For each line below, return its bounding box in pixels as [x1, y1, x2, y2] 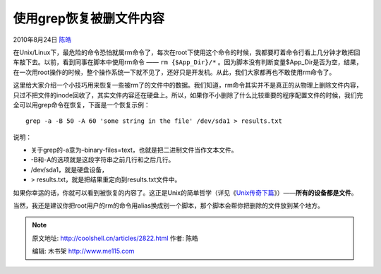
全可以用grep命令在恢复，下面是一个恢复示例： [13, 100, 151, 109]
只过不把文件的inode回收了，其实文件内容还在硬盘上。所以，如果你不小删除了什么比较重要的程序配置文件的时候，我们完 [13, 90, 363, 99]
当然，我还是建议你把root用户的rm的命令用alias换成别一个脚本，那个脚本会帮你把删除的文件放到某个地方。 [13, 201, 325, 210]
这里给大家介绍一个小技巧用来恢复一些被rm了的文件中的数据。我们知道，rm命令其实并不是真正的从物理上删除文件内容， [13, 81, 363, 90]
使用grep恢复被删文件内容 [13, 11, 165, 26]
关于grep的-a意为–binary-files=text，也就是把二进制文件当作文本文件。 [30, 145, 238, 155]
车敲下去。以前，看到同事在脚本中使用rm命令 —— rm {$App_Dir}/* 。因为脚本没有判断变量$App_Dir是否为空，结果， [13, 58, 363, 66]
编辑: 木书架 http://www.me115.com [32, 247, 135, 256]
